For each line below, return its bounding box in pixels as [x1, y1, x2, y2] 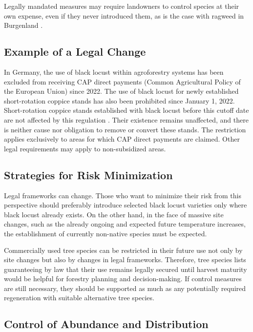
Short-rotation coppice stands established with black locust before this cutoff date [4, 105, 249, 115]
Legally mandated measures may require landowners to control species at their [4, 1, 239, 11]
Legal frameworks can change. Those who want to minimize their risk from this [4, 190, 241, 200]
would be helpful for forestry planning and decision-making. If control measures [4, 273, 242, 284]
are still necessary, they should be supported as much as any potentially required [4, 283, 246, 293]
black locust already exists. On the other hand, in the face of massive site [4, 209, 224, 219]
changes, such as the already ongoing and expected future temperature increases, [4, 219, 246, 229]
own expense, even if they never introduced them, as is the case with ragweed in [4, 10, 244, 21]
